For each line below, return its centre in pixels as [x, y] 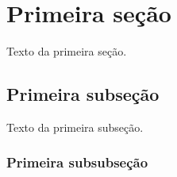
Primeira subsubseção [77, 162]
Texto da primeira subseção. [75, 127]
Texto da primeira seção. [67, 51]
